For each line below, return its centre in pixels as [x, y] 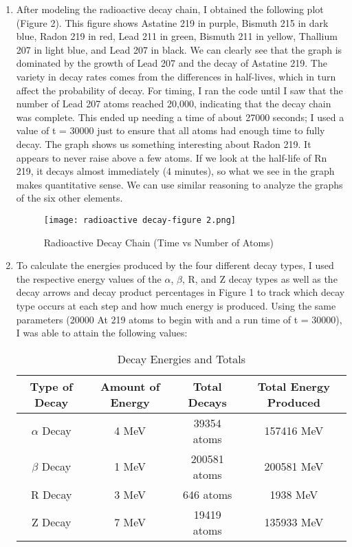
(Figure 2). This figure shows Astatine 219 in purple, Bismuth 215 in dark [172, 22]
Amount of [130, 386]
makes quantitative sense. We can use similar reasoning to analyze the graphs [179, 184]
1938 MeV [294, 494]
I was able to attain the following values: [102, 333]
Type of [51, 386]
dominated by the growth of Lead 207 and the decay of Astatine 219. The [172, 63]
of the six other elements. [69, 198]
